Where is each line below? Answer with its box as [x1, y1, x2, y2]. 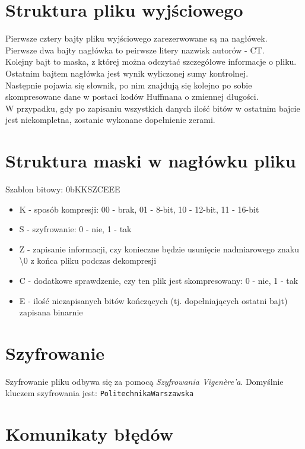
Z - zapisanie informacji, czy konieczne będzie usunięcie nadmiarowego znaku [19, 242, 299, 255]
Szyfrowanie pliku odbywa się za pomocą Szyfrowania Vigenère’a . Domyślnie [5, 375, 284, 387]
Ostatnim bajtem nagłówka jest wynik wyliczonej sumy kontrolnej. [5, 67, 249, 79]
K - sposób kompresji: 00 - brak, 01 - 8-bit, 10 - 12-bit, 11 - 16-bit [19, 203, 259, 215]
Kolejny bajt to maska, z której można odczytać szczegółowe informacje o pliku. [5, 55, 297, 68]
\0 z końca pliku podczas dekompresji [19, 254, 157, 267]
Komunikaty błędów [5, 422, 173, 446]
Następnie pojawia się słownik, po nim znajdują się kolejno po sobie [5, 78, 252, 91]
